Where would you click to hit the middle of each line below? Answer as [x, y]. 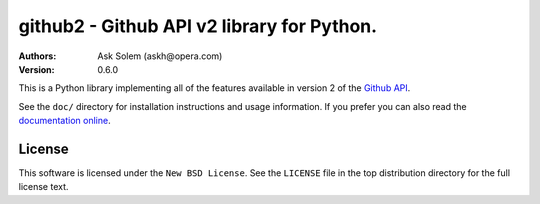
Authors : [37, 56]
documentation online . [64, 121]
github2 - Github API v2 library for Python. [198, 26]
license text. [43, 187]
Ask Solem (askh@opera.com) [160, 56]
